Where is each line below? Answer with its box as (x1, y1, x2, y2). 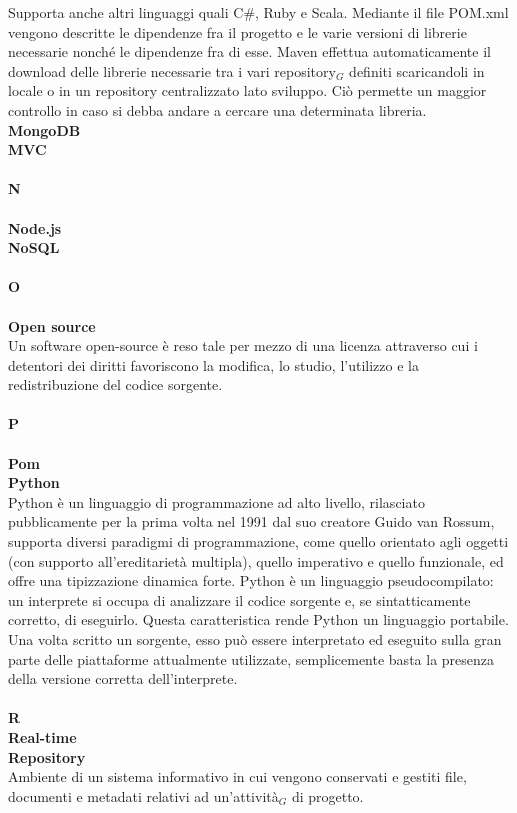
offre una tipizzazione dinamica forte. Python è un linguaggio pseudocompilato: (8, 570, 494, 591)
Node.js (8, 217, 62, 238)
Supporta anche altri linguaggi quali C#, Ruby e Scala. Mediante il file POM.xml (8, 2, 509, 22)
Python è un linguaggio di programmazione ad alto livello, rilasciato (8, 491, 425, 512)
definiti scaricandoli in (349, 60, 485, 81)
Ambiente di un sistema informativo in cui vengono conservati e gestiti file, (8, 766, 467, 787)
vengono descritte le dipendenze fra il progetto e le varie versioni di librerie (8, 21, 467, 42)
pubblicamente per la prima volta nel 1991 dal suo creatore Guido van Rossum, (8, 511, 495, 532)
